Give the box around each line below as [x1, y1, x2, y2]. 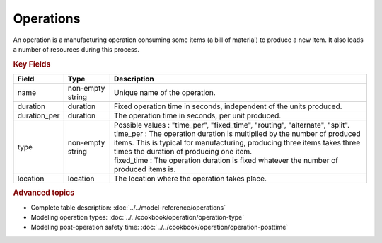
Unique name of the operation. [113, 87, 216, 97]
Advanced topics [13, 188, 75, 198]
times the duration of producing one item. [113, 146, 253, 156]
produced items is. [113, 164, 176, 174]
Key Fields [13, 59, 51, 69]
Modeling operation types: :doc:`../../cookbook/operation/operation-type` [30, 213, 245, 222]
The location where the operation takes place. [113, 174, 267, 183]
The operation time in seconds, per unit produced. [113, 111, 282, 120]
